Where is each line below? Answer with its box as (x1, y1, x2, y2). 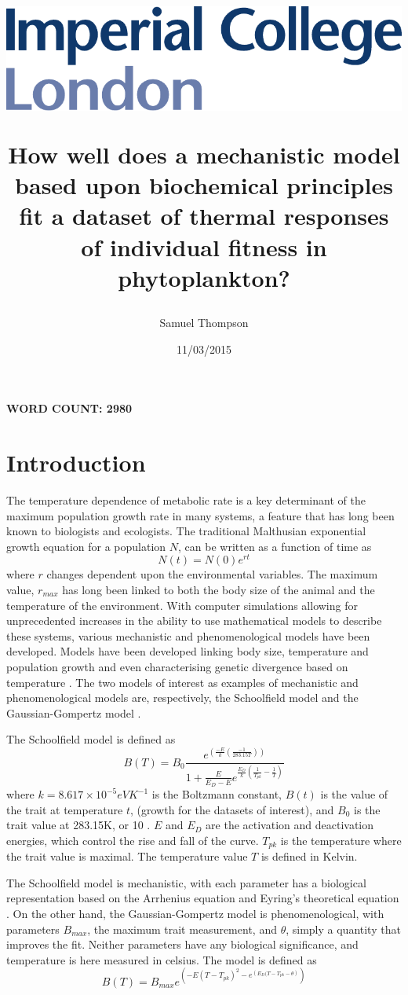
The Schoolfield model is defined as (6, 731, 176, 747)
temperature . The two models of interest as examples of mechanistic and (6, 674, 359, 690)
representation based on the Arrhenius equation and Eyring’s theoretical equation (6, 890, 399, 906)
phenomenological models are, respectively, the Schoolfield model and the (6, 689, 359, 706)
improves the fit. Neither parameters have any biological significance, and (6, 936, 359, 953)
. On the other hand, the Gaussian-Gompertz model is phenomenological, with (6, 905, 384, 922)
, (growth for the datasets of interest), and (130, 801, 334, 817)
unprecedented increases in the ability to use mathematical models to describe (6, 612, 382, 629)
